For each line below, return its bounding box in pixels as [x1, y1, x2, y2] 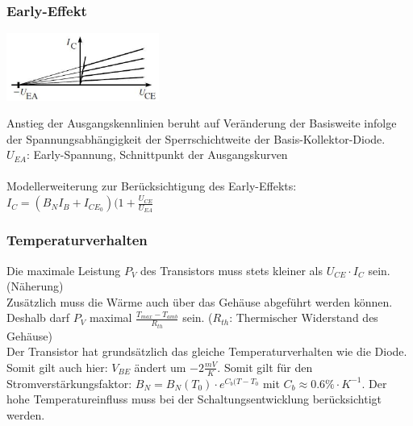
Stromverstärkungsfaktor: [6, 374, 132, 391]
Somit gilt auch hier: [6, 358, 108, 375]
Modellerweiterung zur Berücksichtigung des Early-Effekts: [6, 177, 297, 194]
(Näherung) [6, 278, 64, 294]
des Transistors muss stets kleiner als [140, 261, 323, 278]
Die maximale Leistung [6, 261, 121, 278]
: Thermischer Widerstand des [229, 309, 378, 326]
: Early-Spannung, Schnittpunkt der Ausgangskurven [26, 146, 288, 163]
